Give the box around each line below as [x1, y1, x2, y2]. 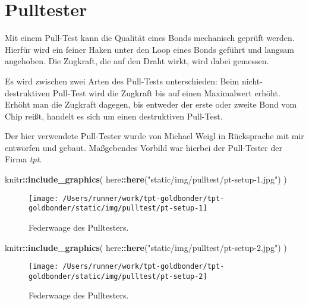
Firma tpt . [5, 153, 42, 165]
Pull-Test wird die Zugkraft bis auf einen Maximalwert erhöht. [52, 86, 280, 99]
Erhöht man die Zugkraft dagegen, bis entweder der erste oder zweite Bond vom [5, 98, 297, 111]
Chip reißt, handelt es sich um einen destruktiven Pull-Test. [5, 109, 223, 122]
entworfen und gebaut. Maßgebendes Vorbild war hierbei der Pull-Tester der [5, 141, 282, 153]
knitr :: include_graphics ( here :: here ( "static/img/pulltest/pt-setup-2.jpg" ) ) [5, 241, 287, 253]
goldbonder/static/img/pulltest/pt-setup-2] [29, 272, 207, 281]
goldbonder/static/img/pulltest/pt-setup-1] [29, 204, 207, 213]
